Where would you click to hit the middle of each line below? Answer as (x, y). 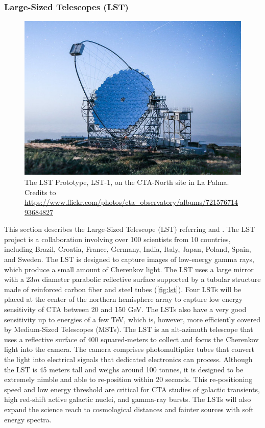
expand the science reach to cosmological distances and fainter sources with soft (129, 409)
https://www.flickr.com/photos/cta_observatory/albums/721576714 (131, 202)
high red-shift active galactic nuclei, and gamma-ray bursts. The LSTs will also (128, 399)
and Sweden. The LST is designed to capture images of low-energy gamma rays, (129, 259)
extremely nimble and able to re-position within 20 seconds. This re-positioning (128, 379)
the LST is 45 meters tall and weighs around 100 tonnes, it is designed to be (124, 369)
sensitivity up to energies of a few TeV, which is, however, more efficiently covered (132, 319)
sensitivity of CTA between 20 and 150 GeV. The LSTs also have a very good (125, 309)
